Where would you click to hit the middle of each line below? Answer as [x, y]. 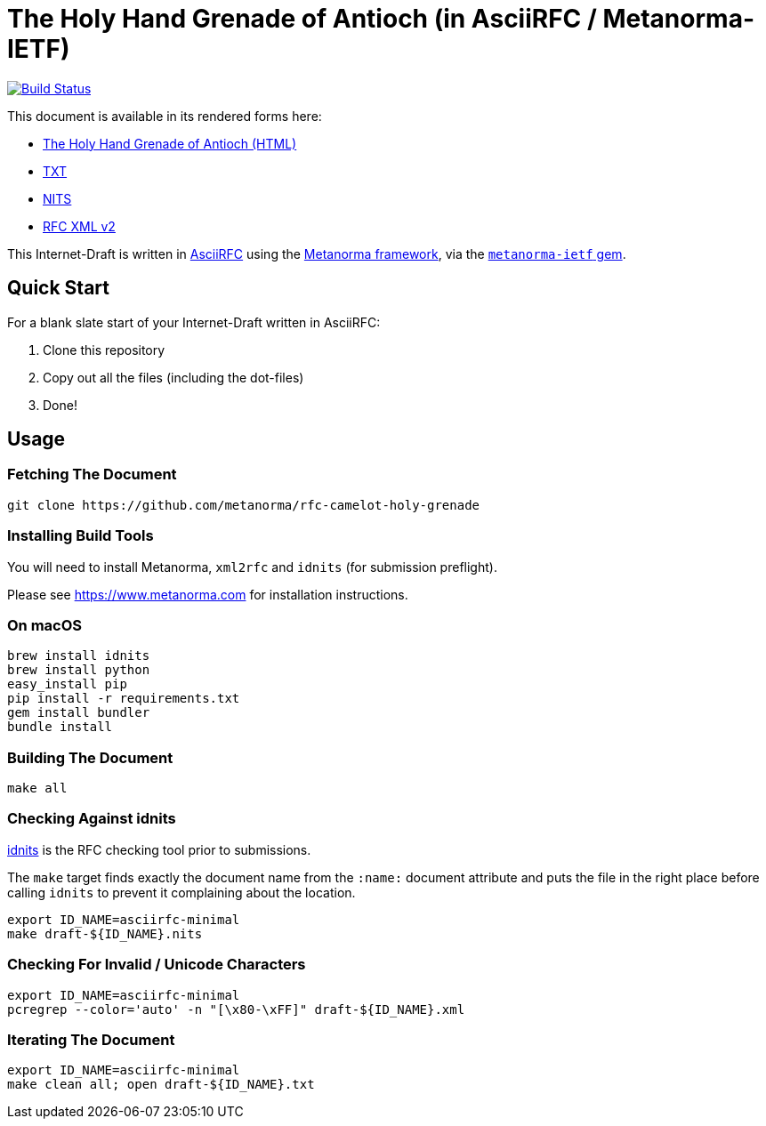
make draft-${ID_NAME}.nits [105, 933]
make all [37, 788]
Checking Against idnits [92, 819]
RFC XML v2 [79, 226]
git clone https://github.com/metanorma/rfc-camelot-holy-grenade [244, 505]
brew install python [79, 670]
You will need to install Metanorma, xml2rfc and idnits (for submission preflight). [252, 567]
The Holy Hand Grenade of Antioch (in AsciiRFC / [302, 19]
